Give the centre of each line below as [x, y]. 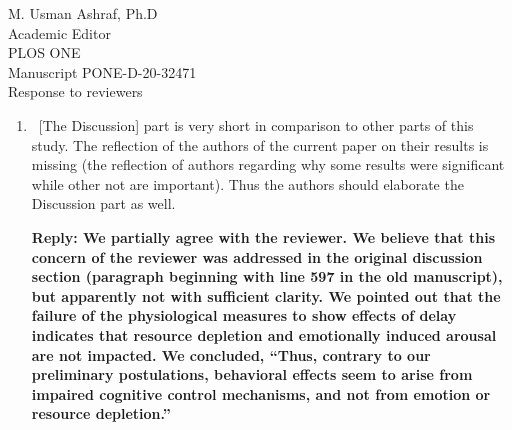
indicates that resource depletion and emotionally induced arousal [264, 334]
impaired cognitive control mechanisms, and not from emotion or [261, 393]
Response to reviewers [75, 91]
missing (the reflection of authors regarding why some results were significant [268, 164]
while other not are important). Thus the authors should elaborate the [247, 183]
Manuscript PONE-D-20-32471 [102, 71]
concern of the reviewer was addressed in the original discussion [257, 256]
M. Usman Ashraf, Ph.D [83, 13]
